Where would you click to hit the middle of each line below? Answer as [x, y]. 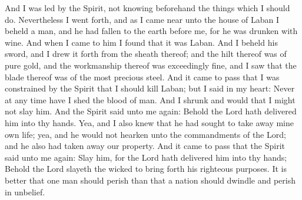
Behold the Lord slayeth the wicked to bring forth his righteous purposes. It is [146, 169]
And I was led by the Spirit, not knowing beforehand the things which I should [147, 8]
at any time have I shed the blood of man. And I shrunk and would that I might [150, 99]
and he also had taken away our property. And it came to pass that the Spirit [145, 146]
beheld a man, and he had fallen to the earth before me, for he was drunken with [151, 31]
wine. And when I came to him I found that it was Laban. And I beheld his [141, 42]
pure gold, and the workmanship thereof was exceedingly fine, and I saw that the [151, 65]
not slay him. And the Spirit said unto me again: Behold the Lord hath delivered [151, 111]
